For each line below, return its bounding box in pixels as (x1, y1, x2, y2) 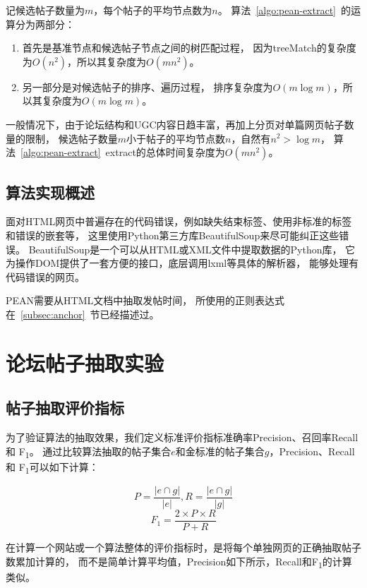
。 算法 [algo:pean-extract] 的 (217, 3, 351, 17)
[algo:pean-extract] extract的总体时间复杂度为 (20, 145, 225, 160)
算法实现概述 (6, 181, 95, 203)
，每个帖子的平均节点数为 (93, 3, 212, 17)
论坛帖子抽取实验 (6, 348, 164, 377)
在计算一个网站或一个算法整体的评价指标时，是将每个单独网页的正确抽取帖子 (6, 540, 361, 555)
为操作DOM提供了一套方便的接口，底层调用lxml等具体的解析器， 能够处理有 (6, 256, 359, 270)
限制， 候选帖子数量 (25, 131, 118, 145)
